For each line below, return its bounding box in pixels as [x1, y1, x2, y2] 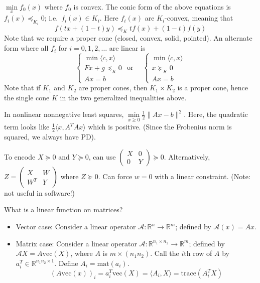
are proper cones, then [78, 82, 148, 93]
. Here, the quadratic [184, 109, 248, 119]
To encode [4, 151, 36, 162]
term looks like [4, 121, 50, 132]
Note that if [4, 82, 41, 93]
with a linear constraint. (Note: [155, 171, 250, 181]
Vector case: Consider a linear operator [16, 221, 136, 232]
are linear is [109, 43, 146, 53]
